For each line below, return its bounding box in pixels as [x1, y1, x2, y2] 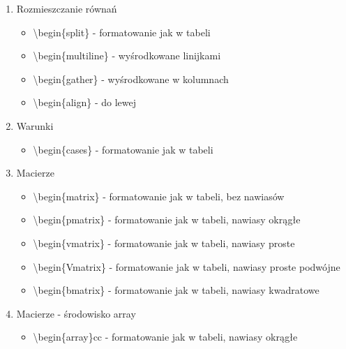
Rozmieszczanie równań [16, 1, 117, 15]
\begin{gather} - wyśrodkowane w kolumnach [33, 71, 229, 86]
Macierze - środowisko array [16, 306, 136, 320]
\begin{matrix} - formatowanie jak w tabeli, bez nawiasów [33, 188, 285, 203]
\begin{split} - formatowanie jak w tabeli [33, 24, 211, 39]
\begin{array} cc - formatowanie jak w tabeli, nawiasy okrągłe [33, 329, 298, 344]
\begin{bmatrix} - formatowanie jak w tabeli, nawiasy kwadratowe [33, 283, 319, 297]
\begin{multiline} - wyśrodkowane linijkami [33, 48, 221, 63]
